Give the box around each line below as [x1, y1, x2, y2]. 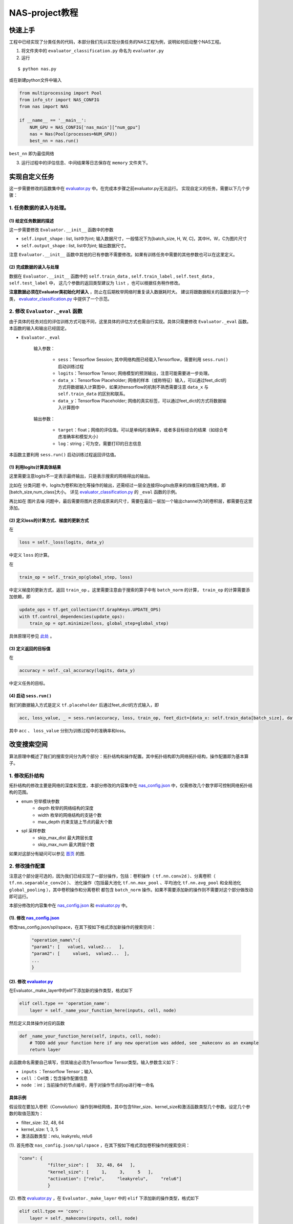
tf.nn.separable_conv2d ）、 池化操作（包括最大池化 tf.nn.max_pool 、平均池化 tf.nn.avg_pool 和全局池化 [9, 880, 242, 886]
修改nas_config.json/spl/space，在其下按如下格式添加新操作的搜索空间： [9, 924, 156, 930]
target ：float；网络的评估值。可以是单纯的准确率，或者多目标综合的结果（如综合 [58, 426, 224, 433]
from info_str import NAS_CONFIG [19, 97, 100, 102]
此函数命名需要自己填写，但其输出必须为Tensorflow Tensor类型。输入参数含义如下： [9, 1059, 180, 1065]
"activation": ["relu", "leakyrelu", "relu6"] [47, 1176, 182, 1181]
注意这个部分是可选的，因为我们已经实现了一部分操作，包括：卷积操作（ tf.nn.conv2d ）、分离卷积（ [9, 873, 216, 879]
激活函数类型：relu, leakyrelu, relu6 [21, 1133, 93, 1139]
